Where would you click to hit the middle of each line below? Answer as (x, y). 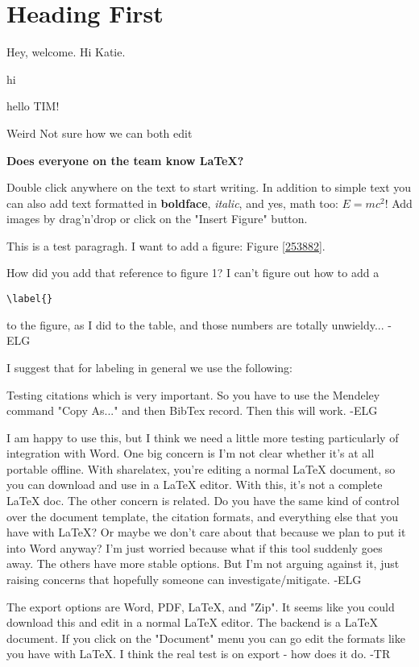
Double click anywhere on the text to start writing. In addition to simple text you (209, 187)
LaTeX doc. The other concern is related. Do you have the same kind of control (203, 501)
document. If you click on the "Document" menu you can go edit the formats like (206, 638)
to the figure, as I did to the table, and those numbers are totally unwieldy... (195, 324)
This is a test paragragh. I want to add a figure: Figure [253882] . (166, 245)
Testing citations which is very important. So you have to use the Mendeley (193, 394)
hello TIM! (33, 106)
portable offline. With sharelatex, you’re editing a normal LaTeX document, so (201, 468)
